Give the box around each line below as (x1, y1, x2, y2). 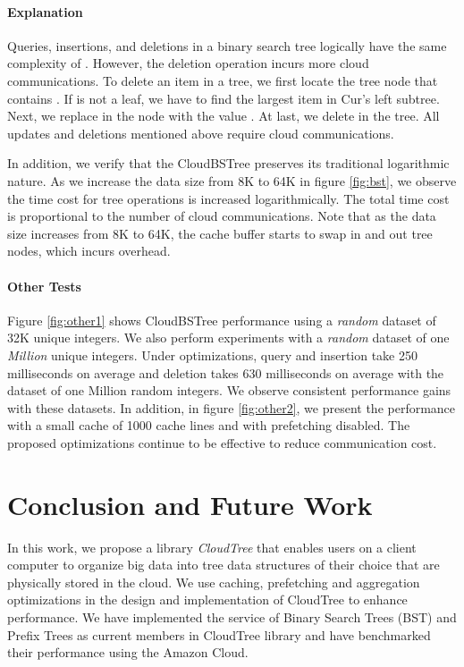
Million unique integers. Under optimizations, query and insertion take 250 (7, 345, 418, 364)
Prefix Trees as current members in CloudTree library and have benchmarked (7, 625, 431, 644)
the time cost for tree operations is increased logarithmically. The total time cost (7, 189, 450, 207)
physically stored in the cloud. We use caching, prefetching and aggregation (7, 572, 420, 591)
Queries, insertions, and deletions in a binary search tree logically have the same (7, 36, 447, 55)
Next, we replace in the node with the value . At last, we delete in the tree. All (7, 106, 440, 125)
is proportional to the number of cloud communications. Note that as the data (7, 207, 436, 225)
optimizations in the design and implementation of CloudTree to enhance (7, 590, 408, 609)
